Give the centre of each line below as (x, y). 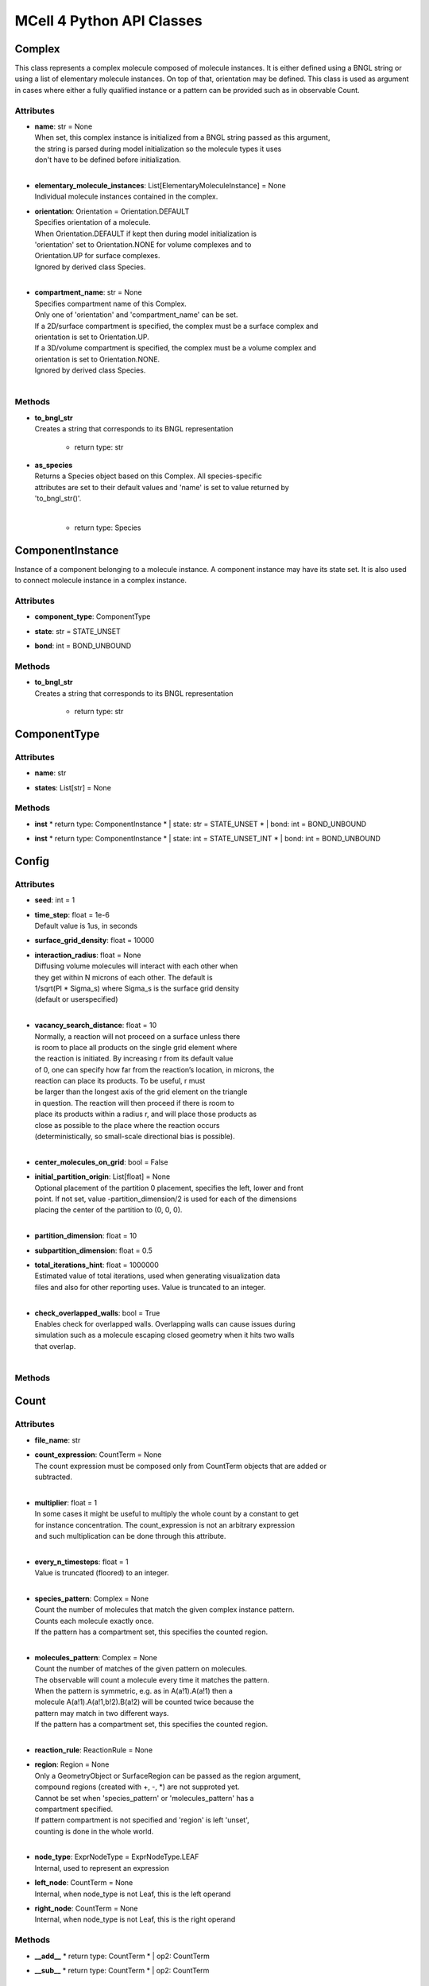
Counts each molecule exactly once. (94, 1621)
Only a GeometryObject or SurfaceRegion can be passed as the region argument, (168, 1775)
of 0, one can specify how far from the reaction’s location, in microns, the (155, 1069)
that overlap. (55, 1346)
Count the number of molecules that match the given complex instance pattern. (164, 1609)
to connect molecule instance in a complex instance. (100, 581)
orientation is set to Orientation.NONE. (97, 359)
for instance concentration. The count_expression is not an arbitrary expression (165, 1524)
